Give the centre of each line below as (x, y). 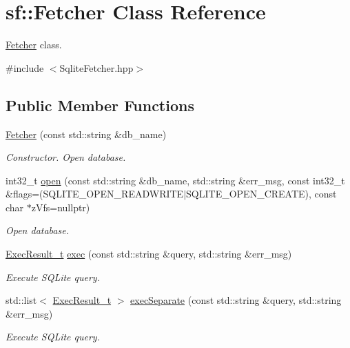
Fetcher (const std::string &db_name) (86, 134)
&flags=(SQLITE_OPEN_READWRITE (95, 194)
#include (25, 67)
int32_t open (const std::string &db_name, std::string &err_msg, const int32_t (175, 180)
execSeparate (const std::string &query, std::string (236, 300)
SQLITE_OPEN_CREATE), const (261, 194)
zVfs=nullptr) (61, 207)
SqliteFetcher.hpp (96, 67)
